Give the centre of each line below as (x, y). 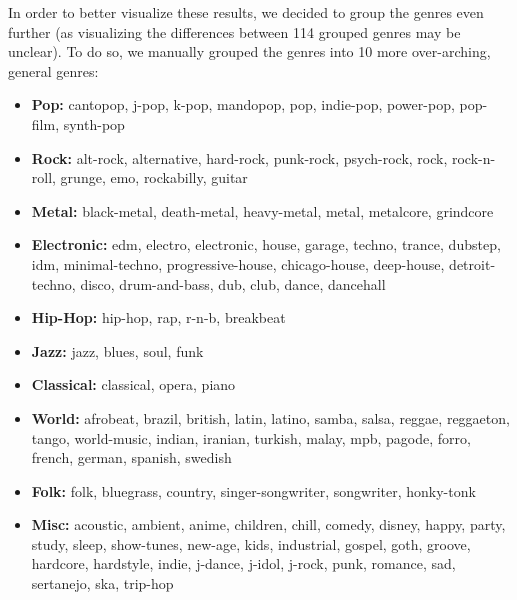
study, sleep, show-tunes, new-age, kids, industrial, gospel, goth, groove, (251, 543)
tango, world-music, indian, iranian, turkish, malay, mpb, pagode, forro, (251, 437)
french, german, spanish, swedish (131, 457)
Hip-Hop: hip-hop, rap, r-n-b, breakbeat (158, 317)
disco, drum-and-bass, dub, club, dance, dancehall (233, 283)
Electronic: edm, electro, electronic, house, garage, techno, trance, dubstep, (266, 244)
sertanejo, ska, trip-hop (102, 583)
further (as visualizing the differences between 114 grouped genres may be (234, 31)
